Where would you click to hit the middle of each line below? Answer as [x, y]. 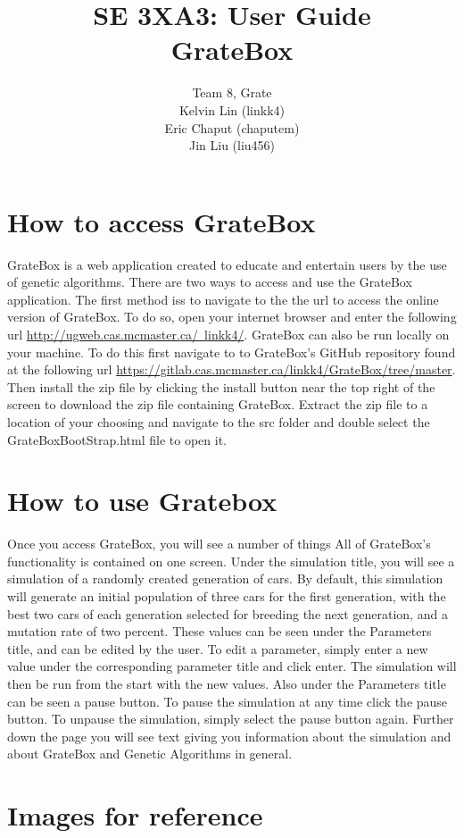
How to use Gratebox [142, 501]
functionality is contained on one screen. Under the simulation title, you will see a [231, 561]
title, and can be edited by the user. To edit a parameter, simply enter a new [218, 648]
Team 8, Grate [232, 92]
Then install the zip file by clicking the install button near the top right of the [221, 386]
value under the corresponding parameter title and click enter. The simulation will [232, 666]
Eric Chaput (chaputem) [232, 127]
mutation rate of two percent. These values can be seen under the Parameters [220, 631]
